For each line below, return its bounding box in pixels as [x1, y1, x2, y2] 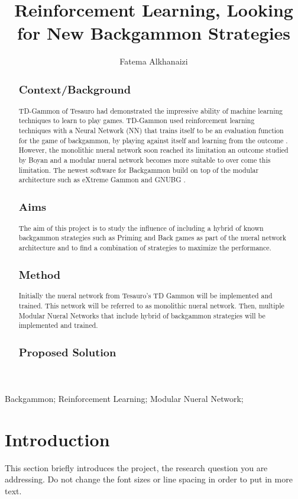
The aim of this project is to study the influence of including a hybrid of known [18, 223, 264, 233]
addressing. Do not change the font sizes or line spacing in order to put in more [5, 473, 293, 485]
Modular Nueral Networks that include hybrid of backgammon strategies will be [18, 310, 265, 320]
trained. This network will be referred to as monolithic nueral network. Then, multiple [18, 301, 284, 311]
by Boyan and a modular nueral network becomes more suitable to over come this [18, 154, 271, 165]
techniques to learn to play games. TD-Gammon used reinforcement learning [18, 115, 255, 125]
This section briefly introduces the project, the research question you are [5, 461, 268, 474]
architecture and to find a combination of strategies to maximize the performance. [18, 243, 271, 252]
